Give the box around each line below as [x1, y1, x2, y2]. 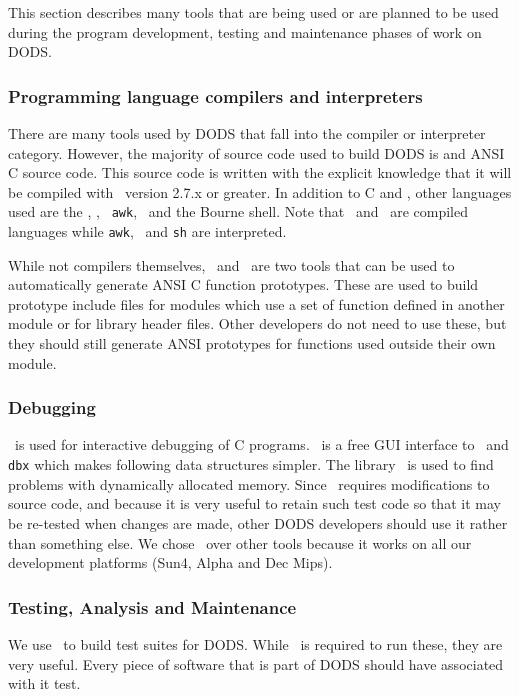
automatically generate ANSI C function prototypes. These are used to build [8, 274, 479, 295]
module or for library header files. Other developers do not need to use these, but [8, 313, 507, 334]
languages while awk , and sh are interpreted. [8, 221, 287, 242]
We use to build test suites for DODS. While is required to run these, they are [8, 633, 503, 654]
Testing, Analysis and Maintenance [8, 594, 297, 619]
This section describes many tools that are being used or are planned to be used [8, 2, 499, 22]
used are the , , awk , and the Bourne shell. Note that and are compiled [8, 201, 468, 222]
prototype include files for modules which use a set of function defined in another [8, 293, 505, 314]
